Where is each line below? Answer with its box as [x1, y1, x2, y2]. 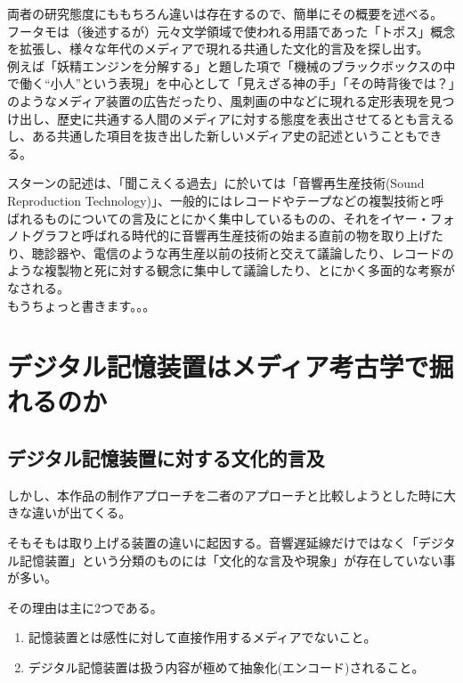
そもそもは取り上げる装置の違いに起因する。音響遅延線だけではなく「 [7, 533, 418, 552]
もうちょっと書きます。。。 [7, 296, 156, 314]
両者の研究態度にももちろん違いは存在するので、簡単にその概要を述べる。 [7, 4, 443, 22]
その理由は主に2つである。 [7, 598, 163, 616]
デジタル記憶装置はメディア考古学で [7, 348, 429, 385]
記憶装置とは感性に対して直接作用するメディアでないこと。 [28, 628, 377, 646]
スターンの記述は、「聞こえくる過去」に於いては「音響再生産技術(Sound [7, 174, 425, 192]
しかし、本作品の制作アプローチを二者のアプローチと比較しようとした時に [7, 485, 443, 504]
